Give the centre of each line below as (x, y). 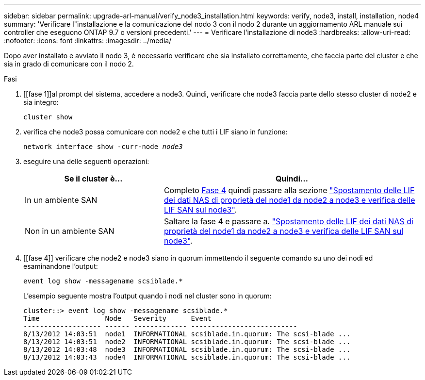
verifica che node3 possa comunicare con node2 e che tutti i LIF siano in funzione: (155, 132)
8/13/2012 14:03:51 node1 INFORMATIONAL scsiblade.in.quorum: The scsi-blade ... (187, 334)
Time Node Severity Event (117, 318)
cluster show (48, 117)
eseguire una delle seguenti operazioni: (86, 161)
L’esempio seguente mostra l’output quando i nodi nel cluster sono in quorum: (147, 296)
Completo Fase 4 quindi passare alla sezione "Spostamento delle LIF (289, 190)
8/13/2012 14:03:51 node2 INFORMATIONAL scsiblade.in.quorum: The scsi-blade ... (187, 342)
